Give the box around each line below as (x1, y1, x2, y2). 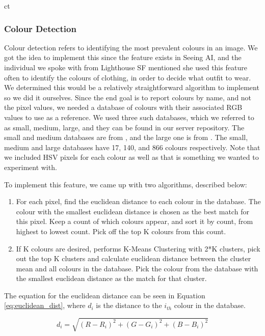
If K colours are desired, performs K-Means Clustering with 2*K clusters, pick (16, 243, 260, 254)
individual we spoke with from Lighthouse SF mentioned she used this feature (4, 62, 247, 72)
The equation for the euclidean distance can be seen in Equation (4, 290, 205, 300)
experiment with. (4, 161, 57, 172)
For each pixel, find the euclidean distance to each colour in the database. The (16, 196, 261, 207)
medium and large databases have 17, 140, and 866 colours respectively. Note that (4, 142, 260, 152)
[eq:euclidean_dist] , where (4, 300, 86, 311)
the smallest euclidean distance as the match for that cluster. (16, 273, 207, 284)
